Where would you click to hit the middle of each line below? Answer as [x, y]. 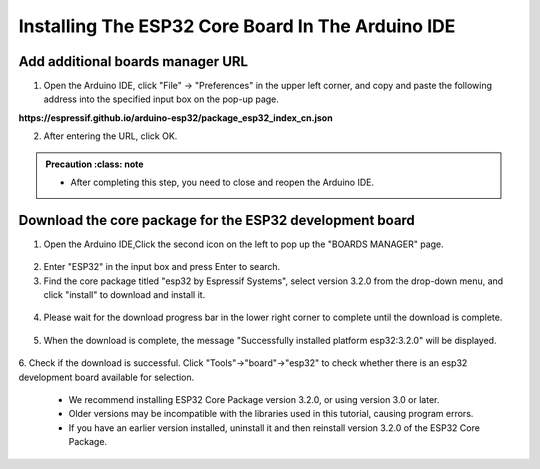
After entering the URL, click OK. [110, 136]
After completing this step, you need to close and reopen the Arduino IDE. [222, 182]
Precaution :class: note [94, 164]
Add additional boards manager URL [133, 61]
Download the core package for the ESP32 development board [216, 220]
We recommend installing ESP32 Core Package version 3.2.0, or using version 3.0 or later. [254, 400]
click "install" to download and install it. [124, 295]
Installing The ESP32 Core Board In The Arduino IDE [237, 26]
